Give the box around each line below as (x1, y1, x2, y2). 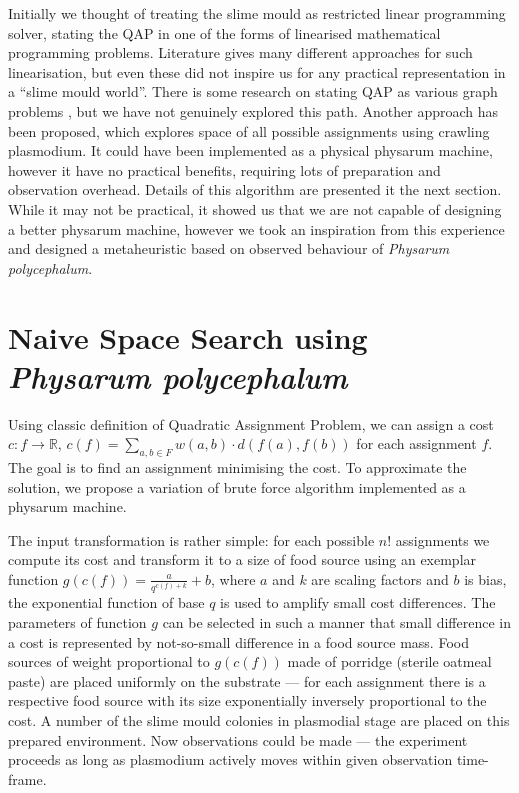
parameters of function (8, 611, 147, 632)
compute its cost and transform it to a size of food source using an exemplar (8, 549, 477, 570)
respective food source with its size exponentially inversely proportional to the (8, 690, 487, 711)
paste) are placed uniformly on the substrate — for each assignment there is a (8, 670, 486, 691)
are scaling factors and (311, 568, 449, 589)
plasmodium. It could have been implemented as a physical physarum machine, (8, 140, 493, 161)
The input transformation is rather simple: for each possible (8, 529, 375, 550)
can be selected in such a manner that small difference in (162, 611, 511, 632)
